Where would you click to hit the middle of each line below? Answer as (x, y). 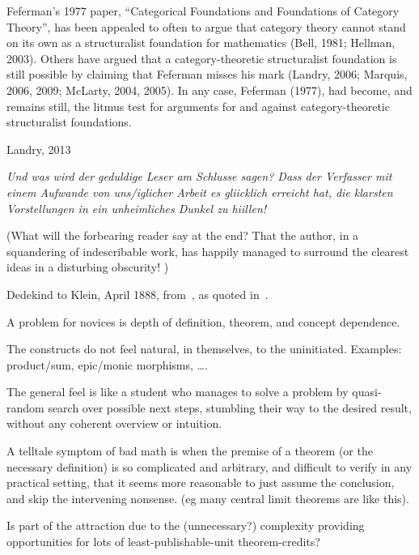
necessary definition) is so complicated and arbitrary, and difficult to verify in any (209, 466)
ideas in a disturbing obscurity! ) (88, 267)
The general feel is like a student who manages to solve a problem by (178, 392)
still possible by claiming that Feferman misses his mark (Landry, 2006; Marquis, (207, 74)
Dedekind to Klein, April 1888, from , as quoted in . (138, 294)
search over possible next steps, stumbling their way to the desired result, (230, 407)
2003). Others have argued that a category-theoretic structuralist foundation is (202, 58)
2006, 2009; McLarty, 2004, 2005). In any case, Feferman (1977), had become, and (209, 90)
